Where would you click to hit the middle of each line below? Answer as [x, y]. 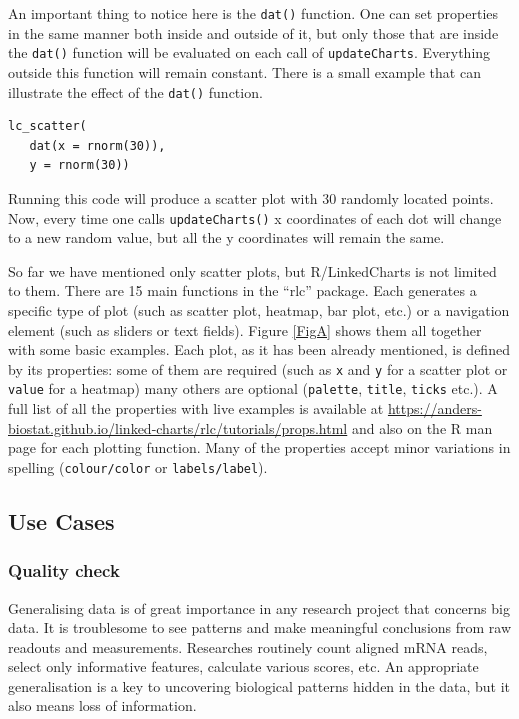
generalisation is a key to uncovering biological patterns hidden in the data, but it [259, 685]
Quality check [64, 570]
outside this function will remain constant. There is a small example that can [244, 71]
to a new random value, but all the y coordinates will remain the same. [226, 237]
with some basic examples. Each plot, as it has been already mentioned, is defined [259, 349]
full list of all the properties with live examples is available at [196, 408]
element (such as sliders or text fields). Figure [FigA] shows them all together [245, 329]
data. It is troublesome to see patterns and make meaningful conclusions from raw [260, 627]
